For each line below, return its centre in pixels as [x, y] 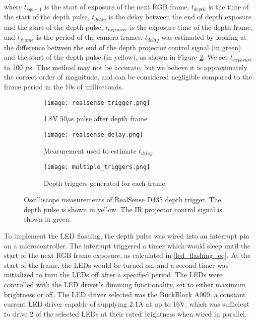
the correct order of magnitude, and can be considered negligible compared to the [128, 77]
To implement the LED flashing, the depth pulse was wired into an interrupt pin [127, 236]
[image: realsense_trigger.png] [97, 103]
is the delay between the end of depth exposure [180, 17]
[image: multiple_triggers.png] [97, 167]
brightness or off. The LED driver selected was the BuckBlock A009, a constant [125, 294]
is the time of [228, 6]
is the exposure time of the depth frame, [191, 27]
